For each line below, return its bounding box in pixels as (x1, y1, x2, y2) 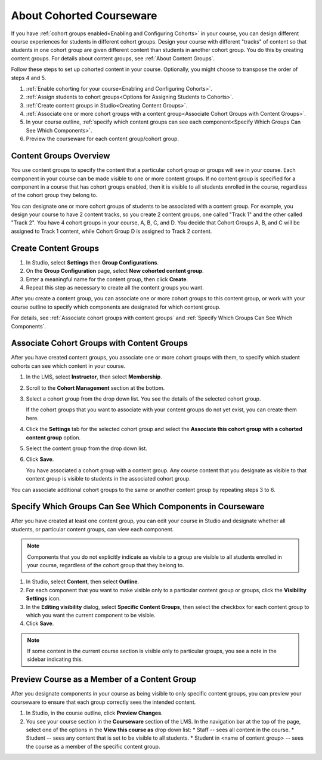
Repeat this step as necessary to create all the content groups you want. (26, 284, 204, 291)
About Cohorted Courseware (11, 9, 157, 22)
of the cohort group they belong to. (11, 192, 98, 199)
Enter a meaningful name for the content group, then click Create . (26, 275, 188, 283)
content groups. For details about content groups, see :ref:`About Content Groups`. (11, 54, 215, 62)
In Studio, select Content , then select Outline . (26, 578, 140, 585)
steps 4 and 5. (11, 74, 47, 81)
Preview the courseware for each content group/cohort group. (26, 135, 179, 143)
